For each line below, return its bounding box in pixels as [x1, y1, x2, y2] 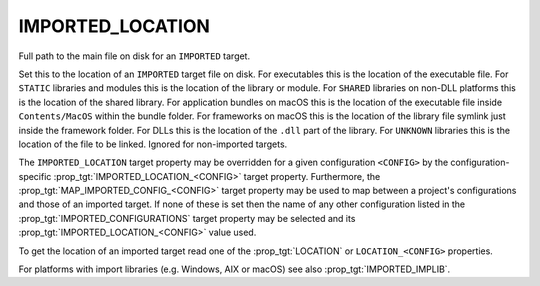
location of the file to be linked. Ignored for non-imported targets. [18, 138, 288, 150]
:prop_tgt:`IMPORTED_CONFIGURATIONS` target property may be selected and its [18, 212, 356, 224]
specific [18, 170, 52, 182]
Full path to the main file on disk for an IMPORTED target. [18, 50, 250, 62]
